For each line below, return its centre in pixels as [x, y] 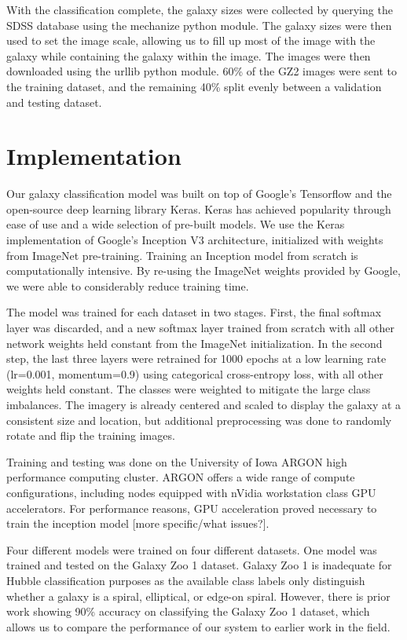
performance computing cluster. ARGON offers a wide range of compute [181, 477]
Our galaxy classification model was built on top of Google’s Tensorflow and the [199, 194]
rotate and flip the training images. [91, 435]
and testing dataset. [54, 102]
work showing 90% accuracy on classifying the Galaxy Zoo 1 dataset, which [188, 611]
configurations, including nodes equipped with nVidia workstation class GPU [191, 492]
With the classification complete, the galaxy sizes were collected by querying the [200, 9]
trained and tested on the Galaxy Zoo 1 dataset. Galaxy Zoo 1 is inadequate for [199, 565]
